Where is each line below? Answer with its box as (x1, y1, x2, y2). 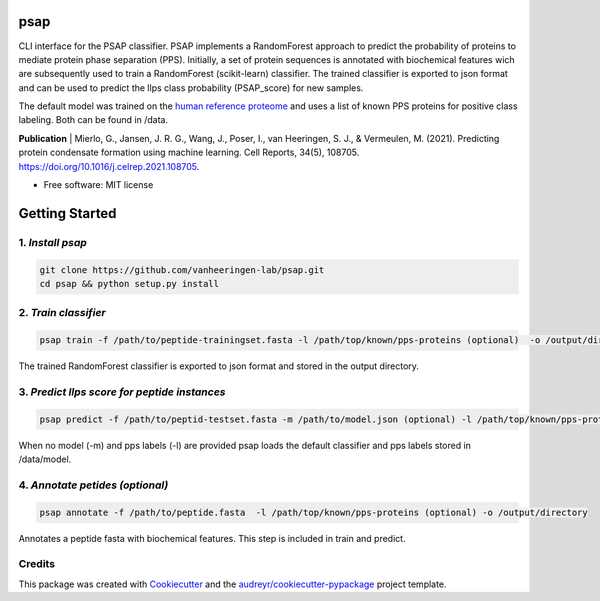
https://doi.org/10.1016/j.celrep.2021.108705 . (18, 160, 200, 172)
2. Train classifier (18, 306, 106, 320)
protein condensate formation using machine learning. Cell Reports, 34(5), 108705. (18, 146, 360, 159)
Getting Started (18, 205, 117, 222)
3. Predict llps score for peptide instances (18, 385, 226, 399)
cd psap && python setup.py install (39, 278, 220, 289)
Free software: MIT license (43, 179, 154, 191)
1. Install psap (18, 235, 87, 249)
